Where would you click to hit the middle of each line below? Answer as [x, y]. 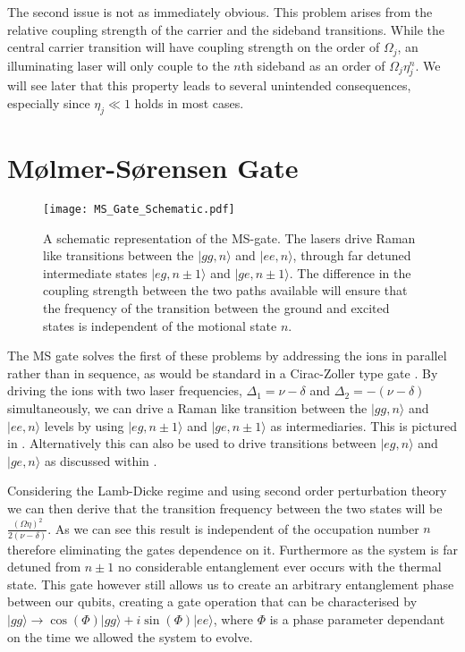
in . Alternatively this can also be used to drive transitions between [192, 443]
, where [233, 619]
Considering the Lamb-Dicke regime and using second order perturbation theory [227, 491]
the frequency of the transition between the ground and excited [216, 307]
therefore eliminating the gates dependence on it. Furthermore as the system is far [233, 549]
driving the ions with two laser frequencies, [125, 390]
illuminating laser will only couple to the [118, 65]
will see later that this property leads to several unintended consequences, [209, 85]
